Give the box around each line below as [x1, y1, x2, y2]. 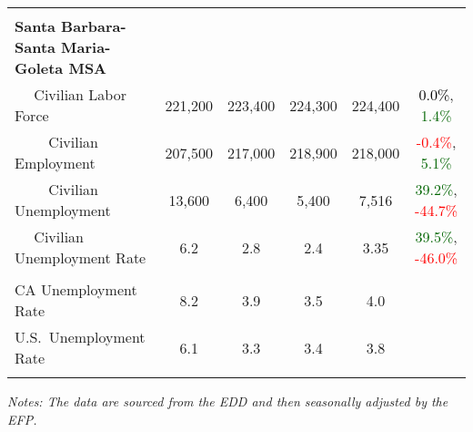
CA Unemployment [15, 279, 137, 300]
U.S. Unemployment [15, 326, 146, 347]
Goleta [15, 57, 64, 78]
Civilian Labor [34, 84, 126, 105]
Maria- [61, 36, 111, 57]
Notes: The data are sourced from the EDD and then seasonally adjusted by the [7, 392, 448, 410]
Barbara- [61, 15, 126, 36]
